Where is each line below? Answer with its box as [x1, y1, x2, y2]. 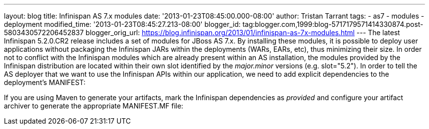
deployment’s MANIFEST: [4, 78, 86, 86]
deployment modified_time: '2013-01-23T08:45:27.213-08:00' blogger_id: [4, 20, 241, 28]
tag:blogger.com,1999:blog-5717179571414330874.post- [242, 20, 424, 28]
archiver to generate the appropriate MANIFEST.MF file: [4, 102, 184, 110]
